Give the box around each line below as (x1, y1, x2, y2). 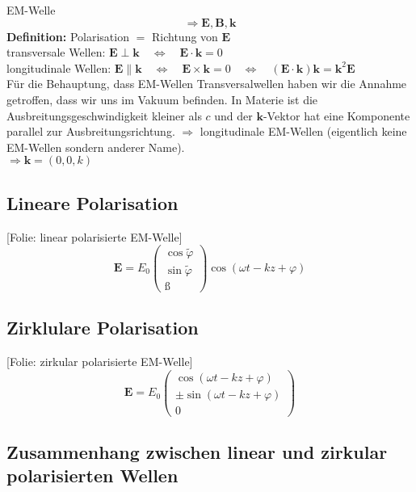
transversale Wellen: (6, 44, 106, 61)
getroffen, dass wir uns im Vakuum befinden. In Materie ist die (6, 90, 318, 107)
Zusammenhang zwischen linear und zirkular (6, 439, 388, 465)
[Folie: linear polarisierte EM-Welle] (6, 228, 183, 245)
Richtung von (151, 27, 218, 44)
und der (214, 107, 253, 124)
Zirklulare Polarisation (6, 315, 199, 340)
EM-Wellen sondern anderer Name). (6, 138, 185, 155)
